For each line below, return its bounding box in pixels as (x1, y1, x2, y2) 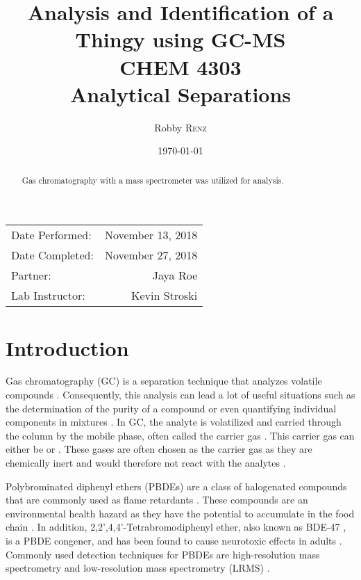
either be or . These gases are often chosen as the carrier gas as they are (6, 442, 312, 456)
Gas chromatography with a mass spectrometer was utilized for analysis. (22, 174, 284, 186)
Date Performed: (11, 227, 92, 243)
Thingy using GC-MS (75, 25, 286, 54)
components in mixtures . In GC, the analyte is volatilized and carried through (6, 414, 342, 429)
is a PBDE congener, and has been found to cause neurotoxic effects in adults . (6, 533, 342, 547)
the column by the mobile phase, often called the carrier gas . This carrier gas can (6, 428, 355, 442)
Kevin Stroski (131, 287, 198, 304)
